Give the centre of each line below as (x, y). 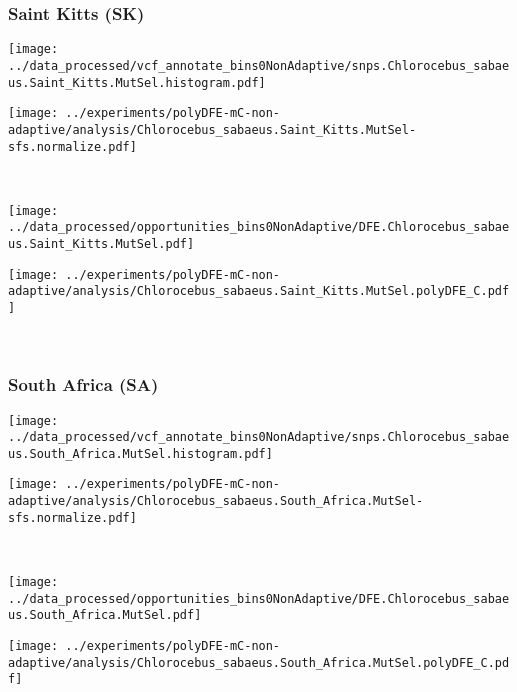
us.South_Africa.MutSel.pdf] (105, 615)
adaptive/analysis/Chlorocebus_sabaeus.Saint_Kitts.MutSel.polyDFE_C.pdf (259, 291)
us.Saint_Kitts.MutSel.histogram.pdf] (137, 82)
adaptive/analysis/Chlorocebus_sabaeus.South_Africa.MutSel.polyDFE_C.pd (259, 662)
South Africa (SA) (83, 384)
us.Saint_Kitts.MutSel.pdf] (101, 244)
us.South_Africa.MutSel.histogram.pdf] (140, 453)
